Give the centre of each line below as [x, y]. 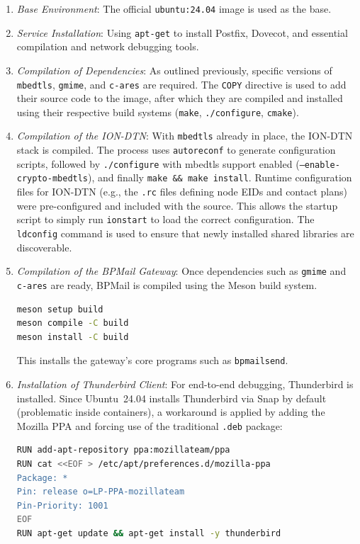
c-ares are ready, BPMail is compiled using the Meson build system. [167, 284]
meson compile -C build [73, 323]
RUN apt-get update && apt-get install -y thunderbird [149, 533]
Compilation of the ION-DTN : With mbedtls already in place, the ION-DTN [185, 136]
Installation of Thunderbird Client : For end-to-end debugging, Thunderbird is [185, 384]
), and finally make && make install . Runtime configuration [220, 177]
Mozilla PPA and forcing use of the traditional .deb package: [150, 425]
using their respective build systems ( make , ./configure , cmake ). [158, 112]
